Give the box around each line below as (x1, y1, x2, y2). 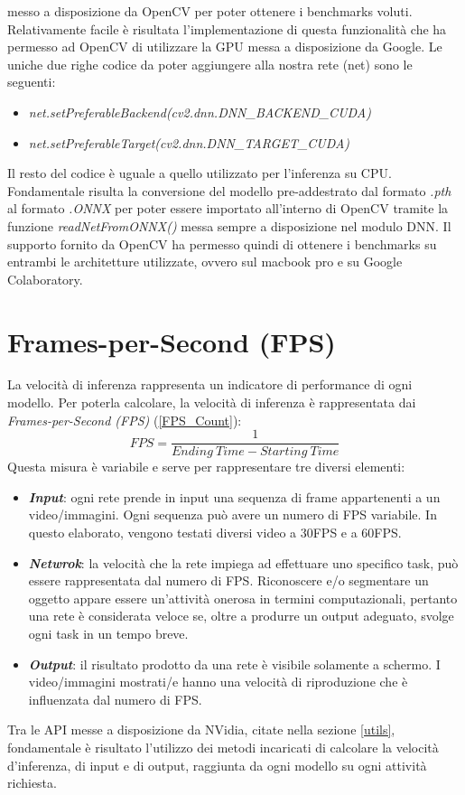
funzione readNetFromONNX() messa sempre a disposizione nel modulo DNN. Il (7, 216, 451, 235)
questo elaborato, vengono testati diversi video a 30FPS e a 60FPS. (28, 523, 402, 542)
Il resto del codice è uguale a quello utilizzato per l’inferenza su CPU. (7, 164, 392, 182)
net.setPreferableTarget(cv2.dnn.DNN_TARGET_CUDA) (28, 133, 350, 152)
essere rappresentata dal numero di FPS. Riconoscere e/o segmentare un (28, 571, 429, 590)
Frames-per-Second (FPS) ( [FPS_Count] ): (7, 410, 242, 429)
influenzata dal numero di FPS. (28, 689, 202, 708)
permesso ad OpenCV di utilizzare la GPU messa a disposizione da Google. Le (7, 37, 442, 56)
